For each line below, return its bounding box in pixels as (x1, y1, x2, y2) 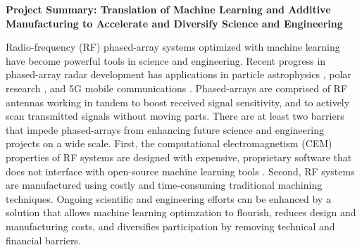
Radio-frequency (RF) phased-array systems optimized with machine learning (6, 39, 340, 54)
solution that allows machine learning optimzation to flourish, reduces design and (6, 205, 356, 220)
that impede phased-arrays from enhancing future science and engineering (6, 122, 324, 137)
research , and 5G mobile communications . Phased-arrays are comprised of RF (6, 80, 348, 95)
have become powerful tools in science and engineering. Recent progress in (6, 53, 326, 68)
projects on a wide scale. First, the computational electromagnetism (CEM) (6, 136, 332, 151)
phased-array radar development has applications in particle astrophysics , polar (6, 67, 351, 82)
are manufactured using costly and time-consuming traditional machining (6, 177, 323, 192)
